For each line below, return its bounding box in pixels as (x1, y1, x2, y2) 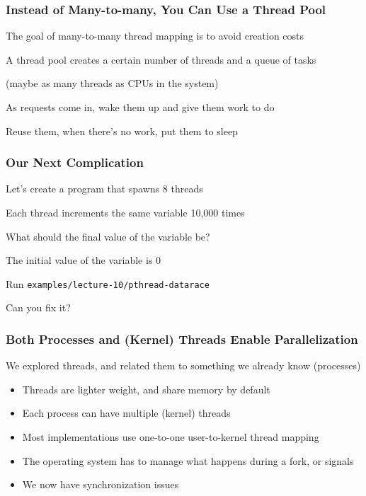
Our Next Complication (6, 154, 144, 171)
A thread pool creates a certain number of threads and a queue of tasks (6, 52, 316, 67)
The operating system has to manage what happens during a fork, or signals (22, 453, 354, 468)
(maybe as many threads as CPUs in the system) (6, 76, 219, 91)
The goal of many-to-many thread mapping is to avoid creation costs (6, 28, 304, 43)
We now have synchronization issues (22, 477, 179, 492)
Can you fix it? (6, 300, 71, 315)
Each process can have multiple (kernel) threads (22, 405, 231, 420)
